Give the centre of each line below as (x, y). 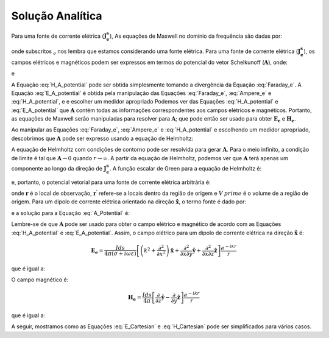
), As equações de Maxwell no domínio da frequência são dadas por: (196, 36)
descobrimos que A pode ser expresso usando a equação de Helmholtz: (102, 138)
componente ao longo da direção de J (59, 168)
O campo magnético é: (40, 280)
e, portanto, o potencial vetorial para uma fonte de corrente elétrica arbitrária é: (111, 182)
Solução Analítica (57, 16)
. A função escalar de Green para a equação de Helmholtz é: (186, 168)
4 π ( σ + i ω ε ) (120, 254)
